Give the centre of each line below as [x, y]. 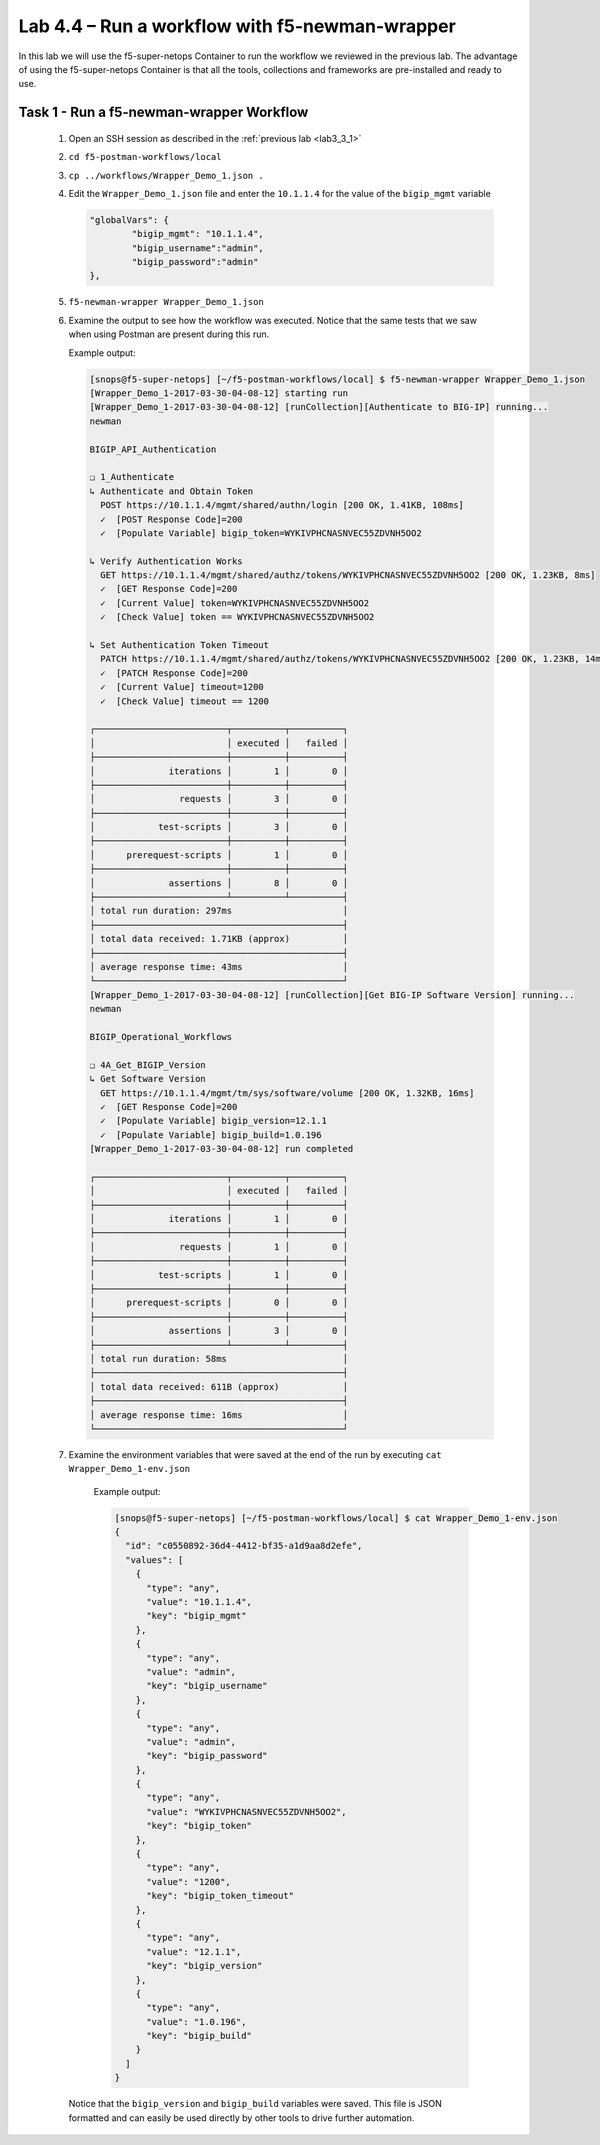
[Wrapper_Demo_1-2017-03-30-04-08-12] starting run [219, 393]
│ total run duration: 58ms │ [219, 1358]
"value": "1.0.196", [196, 2021]
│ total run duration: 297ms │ [219, 911]
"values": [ [154, 1559]
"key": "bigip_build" [199, 2036]
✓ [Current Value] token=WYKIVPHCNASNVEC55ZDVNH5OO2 [235, 603]
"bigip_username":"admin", [197, 248]
